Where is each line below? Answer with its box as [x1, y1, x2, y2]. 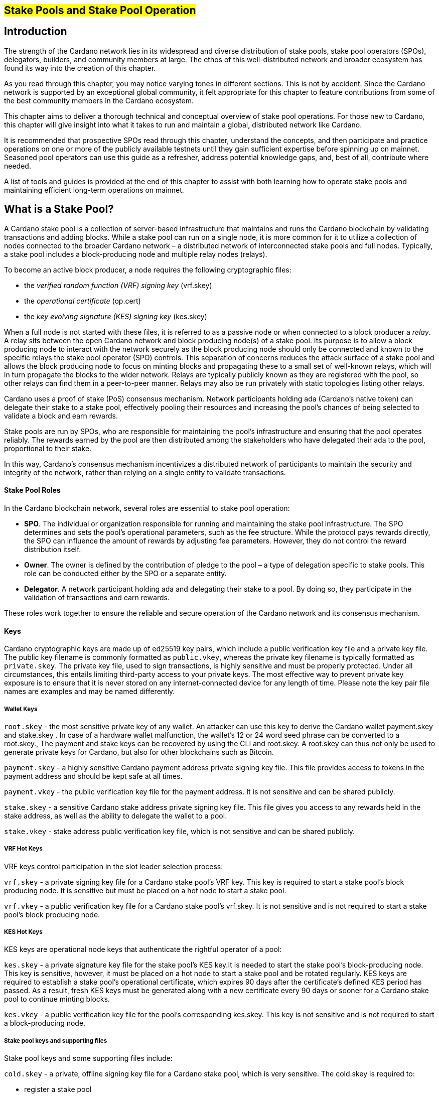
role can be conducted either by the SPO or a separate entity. [24, 569, 227, 578]
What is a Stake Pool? [4, 203, 114, 216]
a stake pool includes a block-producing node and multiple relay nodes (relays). [4, 249, 267, 258]
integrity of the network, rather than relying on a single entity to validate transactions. [4, 468, 286, 477]
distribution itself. [24, 544, 81, 554]
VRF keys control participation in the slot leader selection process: [4, 862, 223, 871]
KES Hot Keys [4, 928, 43, 936]
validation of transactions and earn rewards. [24, 593, 170, 602]
